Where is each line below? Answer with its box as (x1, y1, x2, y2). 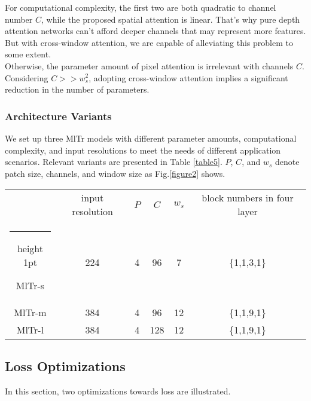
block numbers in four (202, 191, 294, 205)
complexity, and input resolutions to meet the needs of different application (5, 143, 281, 156)
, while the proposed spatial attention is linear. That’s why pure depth (41, 13, 300, 25)
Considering (5, 71, 48, 84)
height (17, 241, 43, 256)
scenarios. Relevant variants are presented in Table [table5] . (5, 155, 222, 168)
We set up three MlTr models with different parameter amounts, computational (5, 131, 297, 144)
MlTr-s (16, 278, 45, 293)
